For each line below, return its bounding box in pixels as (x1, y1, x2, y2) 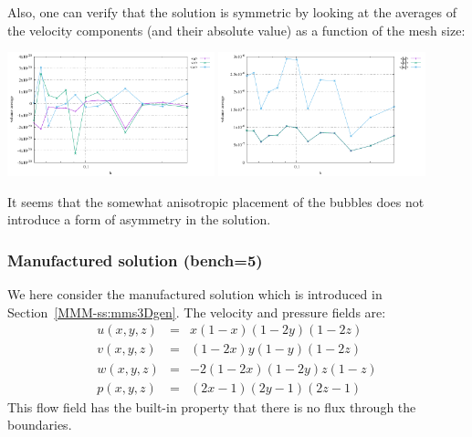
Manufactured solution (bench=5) (7, 248, 263, 271)
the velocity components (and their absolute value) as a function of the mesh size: (7, 20, 466, 39)
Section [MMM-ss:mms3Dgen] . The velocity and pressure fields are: (7, 302, 386, 321)
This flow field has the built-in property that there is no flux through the (7, 397, 416, 416)
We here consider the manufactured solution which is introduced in (7, 285, 383, 304)
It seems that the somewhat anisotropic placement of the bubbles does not (7, 192, 425, 211)
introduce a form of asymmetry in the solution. (7, 210, 271, 229)
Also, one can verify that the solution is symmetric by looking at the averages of (7, 3, 457, 21)
